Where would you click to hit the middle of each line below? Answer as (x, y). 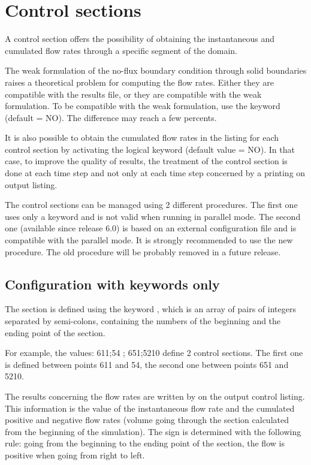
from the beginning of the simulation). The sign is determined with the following (153, 431)
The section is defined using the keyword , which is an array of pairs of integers (150, 309)
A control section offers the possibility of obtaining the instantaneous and (140, 39)
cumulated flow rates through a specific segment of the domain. (121, 50)
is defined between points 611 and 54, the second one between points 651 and (147, 364)
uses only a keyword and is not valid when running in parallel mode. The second (153, 216)
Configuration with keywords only (112, 284)
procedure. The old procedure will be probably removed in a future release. (143, 251)
